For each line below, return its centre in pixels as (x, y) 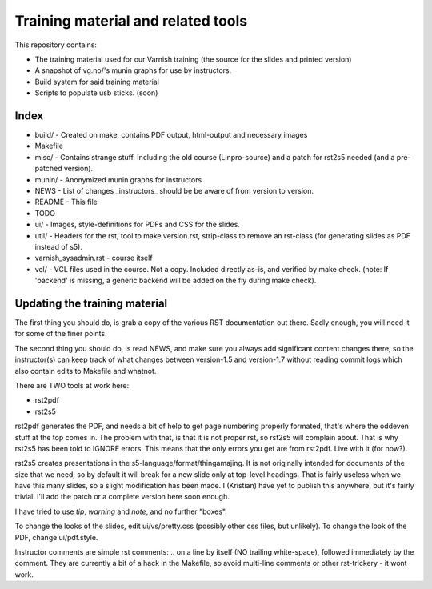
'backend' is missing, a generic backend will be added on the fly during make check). (176, 281)
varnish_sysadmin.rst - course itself (94, 258)
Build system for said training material (97, 82)
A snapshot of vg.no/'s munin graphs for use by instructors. (133, 70)
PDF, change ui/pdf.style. (56, 537)
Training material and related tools (131, 21)
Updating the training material (91, 303)
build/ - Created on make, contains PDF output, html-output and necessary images (171, 135)
